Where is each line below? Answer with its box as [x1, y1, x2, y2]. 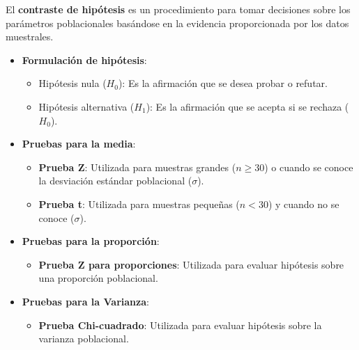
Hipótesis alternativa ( [38, 99, 135, 113]
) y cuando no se [268, 196, 339, 211]
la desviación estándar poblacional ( [38, 173, 192, 188]
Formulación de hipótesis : [22, 52, 147, 67]
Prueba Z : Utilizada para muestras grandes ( [38, 159, 236, 174]
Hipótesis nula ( [38, 76, 107, 90]
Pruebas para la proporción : [22, 234, 160, 248]
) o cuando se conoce [264, 159, 353, 174]
